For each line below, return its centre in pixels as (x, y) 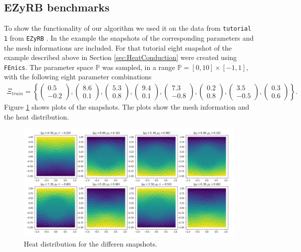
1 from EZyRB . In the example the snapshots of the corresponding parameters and (129, 37)
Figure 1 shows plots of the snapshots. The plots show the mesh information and (127, 106)
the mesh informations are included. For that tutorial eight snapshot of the (118, 47)
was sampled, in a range (139, 67)
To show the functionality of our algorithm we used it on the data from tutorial (128, 28)
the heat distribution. (36, 116)
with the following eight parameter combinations (78, 77)
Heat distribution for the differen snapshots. (91, 244)
